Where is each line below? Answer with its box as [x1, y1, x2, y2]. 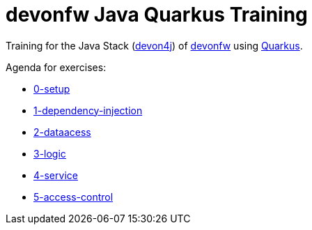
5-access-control [33, 190, 114, 203]
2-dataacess [33, 125, 91, 138]
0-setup [33, 82, 70, 95]
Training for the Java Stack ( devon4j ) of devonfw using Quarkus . [6, 39, 303, 52]
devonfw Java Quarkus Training [6, 3, 308, 26]
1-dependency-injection [33, 104, 143, 116]
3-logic [33, 147, 66, 160]
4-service [33, 169, 78, 181]
